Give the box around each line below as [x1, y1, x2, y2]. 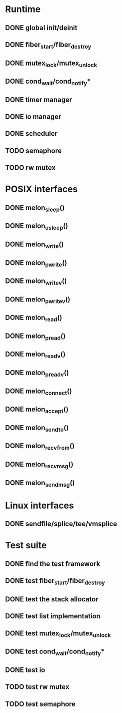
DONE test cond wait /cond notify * [5, 647, 105, 657]
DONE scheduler [5, 129, 58, 138]
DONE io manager [5, 113, 61, 121]
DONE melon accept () [5, 405, 69, 415]
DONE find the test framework [5, 559, 101, 568]
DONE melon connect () [5, 387, 72, 397]
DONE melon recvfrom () [5, 442, 75, 452]
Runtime [5, 4, 41, 15]
